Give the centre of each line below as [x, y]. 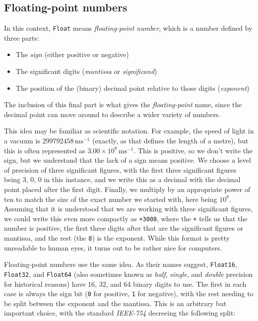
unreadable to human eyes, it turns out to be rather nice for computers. [113, 247]
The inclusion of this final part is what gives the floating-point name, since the [123, 104]
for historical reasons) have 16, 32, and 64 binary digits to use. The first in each [125, 284]
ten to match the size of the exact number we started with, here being [111, 199]
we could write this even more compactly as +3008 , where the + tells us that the [126, 218]
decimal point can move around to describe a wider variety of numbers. [112, 114]
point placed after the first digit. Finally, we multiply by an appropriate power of [127, 189]
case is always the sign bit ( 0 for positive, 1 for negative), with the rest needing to [129, 293]
